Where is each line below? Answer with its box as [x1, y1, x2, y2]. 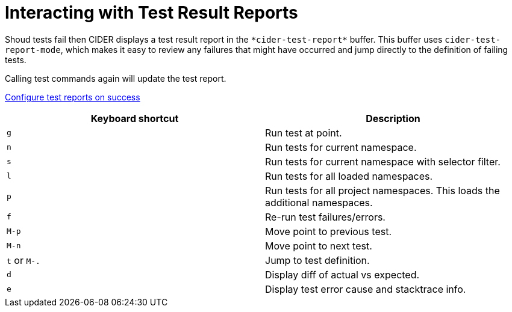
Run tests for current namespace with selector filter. [265, 155, 501, 168]
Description [366, 112, 420, 124]
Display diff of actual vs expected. [265, 268, 420, 281]
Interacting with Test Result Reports [5, 2, 298, 23]
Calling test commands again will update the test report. [5, 73, 226, 84]
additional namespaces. [265, 196, 373, 209]
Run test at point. [265, 126, 342, 139]
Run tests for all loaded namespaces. [265, 170, 433, 182]
